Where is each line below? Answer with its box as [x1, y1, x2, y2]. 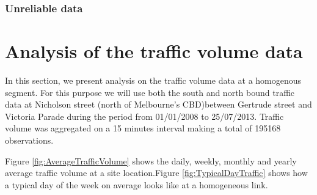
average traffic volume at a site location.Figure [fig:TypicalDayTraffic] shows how [5, 166, 308, 179]
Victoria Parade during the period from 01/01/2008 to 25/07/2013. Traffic [5, 109, 284, 122]
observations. [5, 133, 54, 146]
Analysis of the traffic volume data [5, 39, 303, 64]
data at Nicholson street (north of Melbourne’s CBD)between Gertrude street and [5, 98, 312, 111]
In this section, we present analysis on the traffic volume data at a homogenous [5, 73, 302, 86]
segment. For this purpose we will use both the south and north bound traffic [5, 86, 295, 98]
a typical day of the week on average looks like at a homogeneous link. [5, 178, 268, 191]
